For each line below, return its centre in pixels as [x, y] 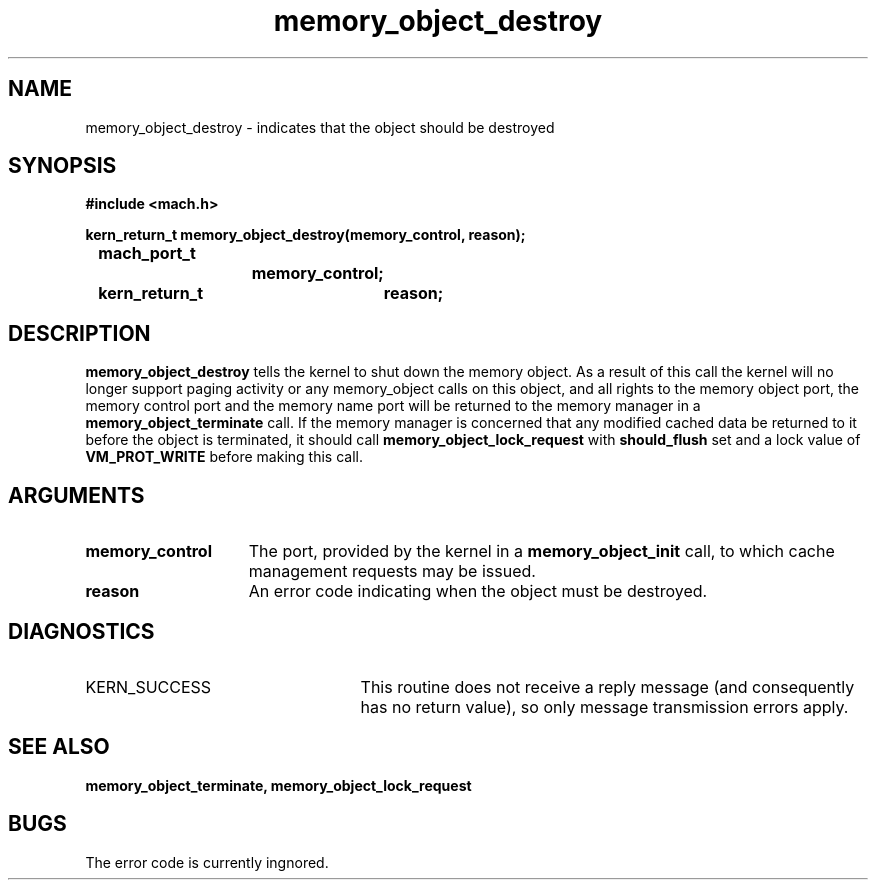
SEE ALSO [59, 747]
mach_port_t [147, 253]
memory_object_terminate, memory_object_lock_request [278, 785]
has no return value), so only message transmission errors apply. [604, 706]
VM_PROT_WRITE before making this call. [224, 457]
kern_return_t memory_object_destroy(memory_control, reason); [305, 235]
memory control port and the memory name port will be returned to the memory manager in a [393, 406]
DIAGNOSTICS [81, 631]
